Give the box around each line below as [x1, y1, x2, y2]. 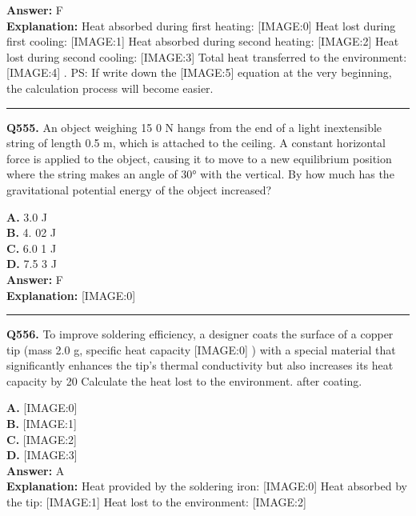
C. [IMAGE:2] [6, 430, 77, 447]
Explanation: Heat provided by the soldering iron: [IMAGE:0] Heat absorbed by [6, 478, 407, 494]
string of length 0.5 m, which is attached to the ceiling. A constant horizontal [6, 134, 386, 151]
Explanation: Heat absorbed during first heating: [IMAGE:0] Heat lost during [6, 17, 396, 34]
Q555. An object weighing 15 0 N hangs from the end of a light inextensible [6, 118, 382, 135]
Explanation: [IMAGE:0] [6, 286, 136, 303]
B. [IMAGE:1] [6, 415, 77, 432]
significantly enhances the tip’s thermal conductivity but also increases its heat [6, 357, 394, 374]
